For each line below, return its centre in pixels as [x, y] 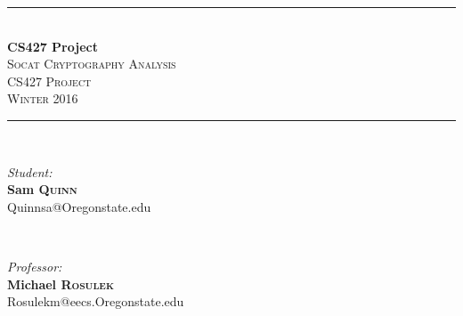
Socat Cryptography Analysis [92, 64]
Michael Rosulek [61, 284]
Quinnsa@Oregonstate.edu [79, 206]
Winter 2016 [43, 98]
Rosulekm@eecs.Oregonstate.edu [96, 301]
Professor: [35, 266]
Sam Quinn [42, 189]
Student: [30, 171]
